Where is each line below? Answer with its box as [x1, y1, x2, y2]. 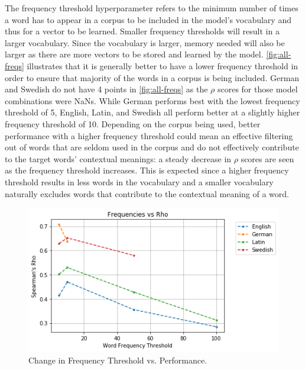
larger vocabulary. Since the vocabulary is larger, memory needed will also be [5, 36, 285, 49]
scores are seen [241, 152, 294, 165]
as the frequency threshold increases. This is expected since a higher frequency [5, 164, 289, 176]
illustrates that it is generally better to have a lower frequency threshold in [27, 59, 298, 72]
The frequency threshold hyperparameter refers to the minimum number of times [5, 2, 298, 14]
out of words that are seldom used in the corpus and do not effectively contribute [5, 141, 299, 153]
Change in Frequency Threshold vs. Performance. [28, 353, 207, 366]
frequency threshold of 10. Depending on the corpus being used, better [5, 117, 261, 130]
